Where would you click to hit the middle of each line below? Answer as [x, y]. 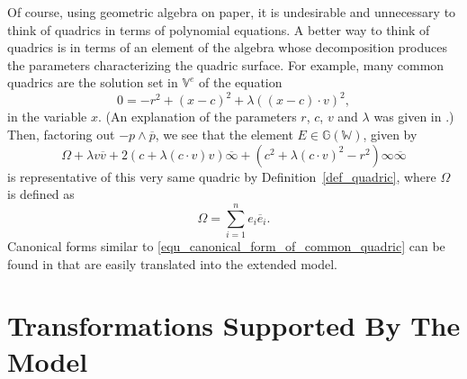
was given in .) [414, 117]
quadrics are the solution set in [93, 82]
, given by [390, 135]
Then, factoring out [61, 135]
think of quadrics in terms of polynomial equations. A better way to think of [219, 29]
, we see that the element [224, 135]
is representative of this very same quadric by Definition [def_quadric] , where [222, 176]
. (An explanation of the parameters [198, 117]
